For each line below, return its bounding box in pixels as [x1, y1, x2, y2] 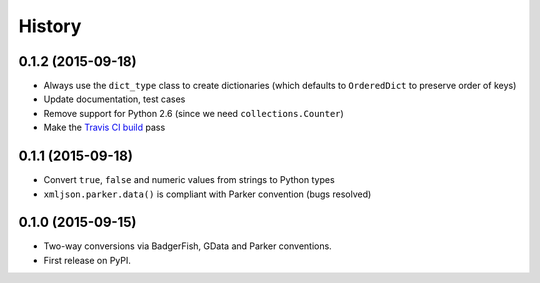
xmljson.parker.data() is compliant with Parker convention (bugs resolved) [43, 188, 372, 200]
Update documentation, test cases [43, 93, 186, 105]
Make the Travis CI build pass [43, 121, 166, 134]
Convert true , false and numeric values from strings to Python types [43, 174, 335, 186]
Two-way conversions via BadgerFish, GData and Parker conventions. [43, 240, 332, 252]
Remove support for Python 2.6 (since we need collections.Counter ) [43, 107, 344, 119]
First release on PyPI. [43, 254, 132, 266]
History [18, 15, 82, 37]
